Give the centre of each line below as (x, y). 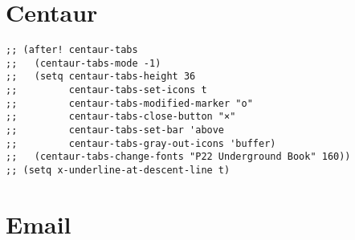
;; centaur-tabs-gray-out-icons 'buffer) (141, 143)
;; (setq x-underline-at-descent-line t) (118, 171)
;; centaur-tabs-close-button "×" (121, 117)
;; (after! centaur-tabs (72, 50)
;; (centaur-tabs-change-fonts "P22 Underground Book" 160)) (178, 157)
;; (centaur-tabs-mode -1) (84, 63)
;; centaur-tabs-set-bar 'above (115, 130)
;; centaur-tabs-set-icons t (106, 90)
